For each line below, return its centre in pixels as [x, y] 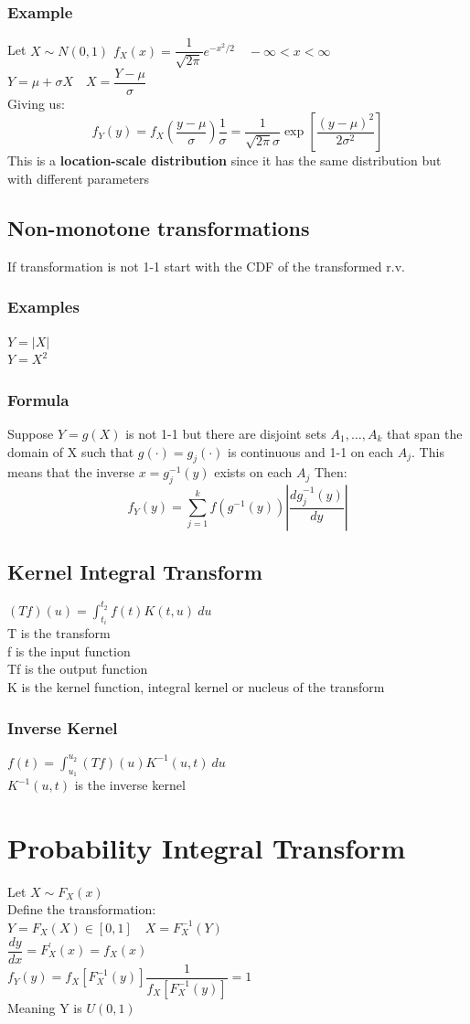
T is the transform [59, 633]
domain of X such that [71, 451]
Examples [43, 307]
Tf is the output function [78, 669]
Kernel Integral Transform [135, 571]
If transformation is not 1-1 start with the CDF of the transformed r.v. [206, 266]
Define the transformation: [82, 909]
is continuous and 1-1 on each [311, 451]
